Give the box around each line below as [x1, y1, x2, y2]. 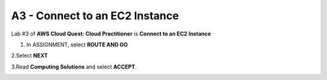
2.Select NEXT [11, 52, 48, 60]
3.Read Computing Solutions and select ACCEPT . [11, 63, 137, 70]
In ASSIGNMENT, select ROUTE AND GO [26, 41, 128, 48]
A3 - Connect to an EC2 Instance [11, 9, 179, 22]
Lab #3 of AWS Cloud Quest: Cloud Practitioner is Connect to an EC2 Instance [11, 30, 211, 37]
